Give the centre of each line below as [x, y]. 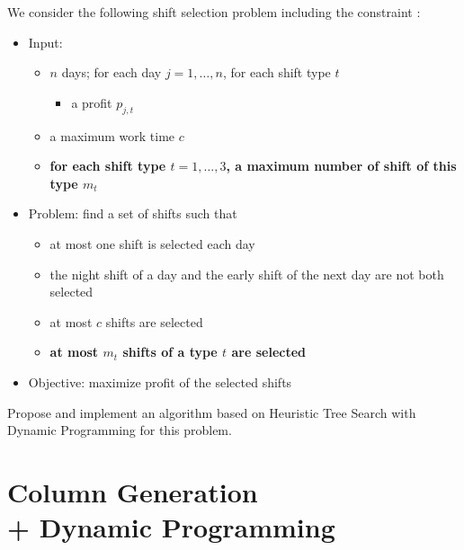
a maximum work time [112, 135]
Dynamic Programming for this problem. [120, 430]
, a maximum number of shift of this [341, 166]
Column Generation [133, 491]
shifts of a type [170, 352]
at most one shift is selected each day [152, 243]
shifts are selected [154, 321]
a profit [92, 102]
